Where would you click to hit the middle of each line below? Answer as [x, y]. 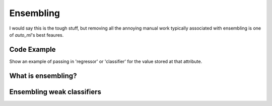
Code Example [32, 49]
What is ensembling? [43, 76]
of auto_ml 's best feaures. [37, 35]
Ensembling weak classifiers [55, 92]
